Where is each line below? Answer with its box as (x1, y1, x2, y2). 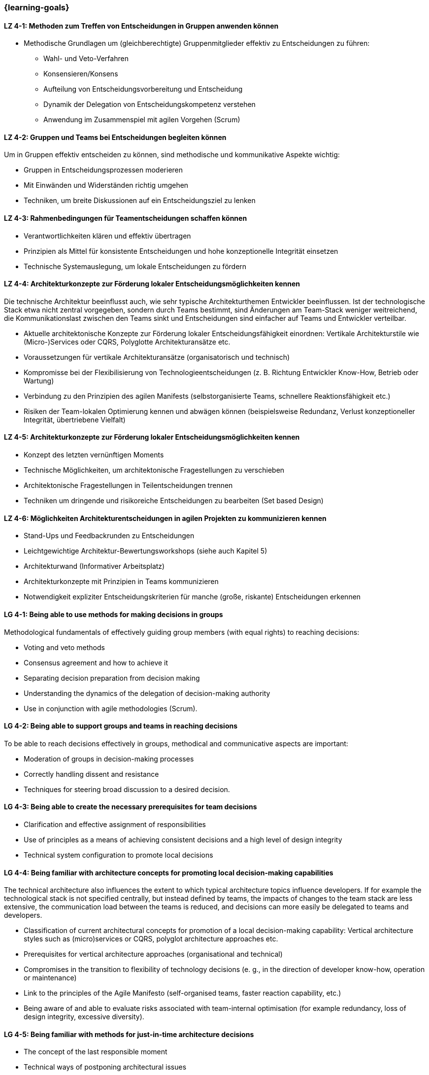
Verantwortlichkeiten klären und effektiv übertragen (24, 231, 191, 240)
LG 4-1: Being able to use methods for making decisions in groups (4, 610, 223, 619)
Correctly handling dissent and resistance (24, 769, 159, 778)
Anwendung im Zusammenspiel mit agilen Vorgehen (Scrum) (43, 115, 240, 124)
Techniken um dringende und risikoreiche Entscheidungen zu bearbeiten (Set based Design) (24, 496, 324, 505)
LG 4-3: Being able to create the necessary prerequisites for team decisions (4, 802, 257, 811)
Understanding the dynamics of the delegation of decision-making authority (24, 689, 270, 697)
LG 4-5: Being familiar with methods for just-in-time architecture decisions (4, 1030, 254, 1039)
